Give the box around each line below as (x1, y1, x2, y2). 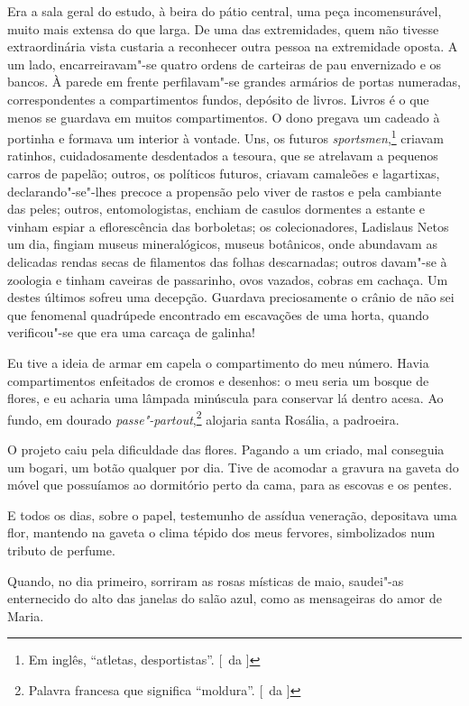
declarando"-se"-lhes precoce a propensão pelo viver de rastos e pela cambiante (7, 181, 442, 200)
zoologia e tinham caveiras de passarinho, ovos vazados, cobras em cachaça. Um (7, 270, 448, 289)
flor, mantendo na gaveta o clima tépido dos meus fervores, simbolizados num (7, 523, 436, 542)
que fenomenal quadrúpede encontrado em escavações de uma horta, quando (7, 305, 429, 324)
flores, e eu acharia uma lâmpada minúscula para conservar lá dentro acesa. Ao (7, 389, 444, 408)
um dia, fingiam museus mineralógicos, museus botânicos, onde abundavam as (7, 234, 437, 253)
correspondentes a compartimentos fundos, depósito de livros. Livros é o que (7, 89, 429, 108)
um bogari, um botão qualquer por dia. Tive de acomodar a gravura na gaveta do (7, 457, 459, 476)
